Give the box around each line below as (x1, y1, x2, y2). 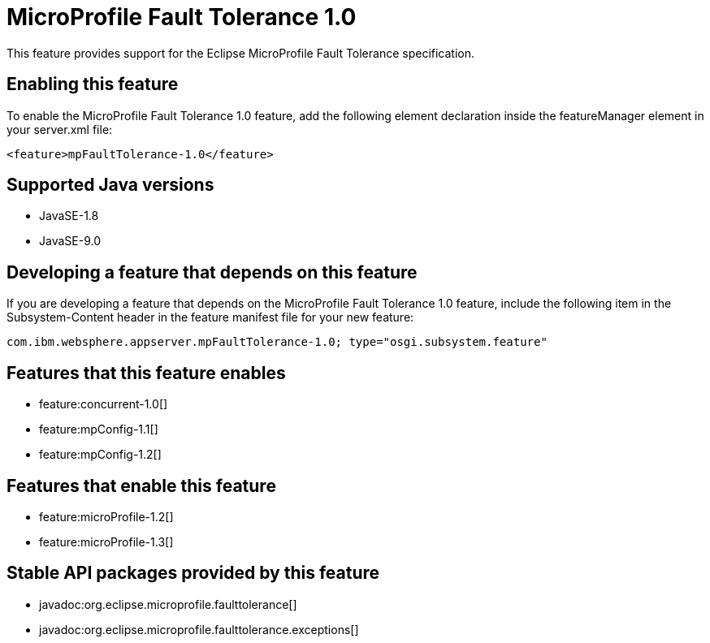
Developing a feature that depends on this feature (6, 261, 418, 283)
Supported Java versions (6, 175, 214, 196)
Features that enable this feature (6, 475, 276, 496)
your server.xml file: (6, 122, 113, 136)
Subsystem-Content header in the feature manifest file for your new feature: (6, 310, 414, 325)
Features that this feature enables (6, 362, 286, 383)
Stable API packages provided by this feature (6, 563, 380, 584)
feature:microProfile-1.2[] (39, 509, 174, 524)
